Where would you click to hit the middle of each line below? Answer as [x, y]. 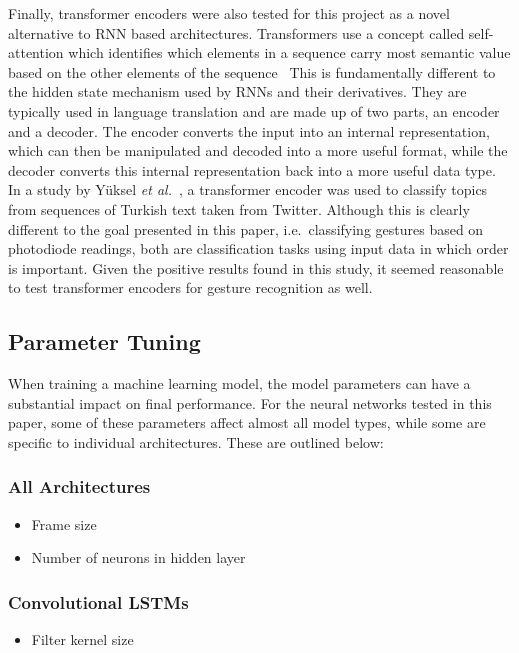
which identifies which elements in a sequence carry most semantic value [289, 52]
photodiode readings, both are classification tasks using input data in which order [258, 248]
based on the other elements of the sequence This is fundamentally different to [252, 71]
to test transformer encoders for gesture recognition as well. [190, 287]
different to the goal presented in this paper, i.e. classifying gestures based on [246, 228]
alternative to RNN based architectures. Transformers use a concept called [236, 32]
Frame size [64, 523]
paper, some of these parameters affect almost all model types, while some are [247, 422]
